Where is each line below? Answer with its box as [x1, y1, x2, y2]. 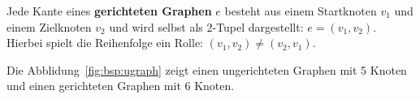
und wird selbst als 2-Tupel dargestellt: [109, 18, 304, 35]
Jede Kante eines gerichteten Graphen [6, 2, 212, 19]
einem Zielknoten [6, 18, 92, 35]
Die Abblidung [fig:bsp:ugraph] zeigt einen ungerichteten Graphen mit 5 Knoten [6, 61, 407, 78]
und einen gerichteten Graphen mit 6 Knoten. [6, 77, 235, 94]
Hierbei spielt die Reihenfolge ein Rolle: [6, 34, 204, 51]
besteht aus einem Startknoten [224, 2, 377, 19]
